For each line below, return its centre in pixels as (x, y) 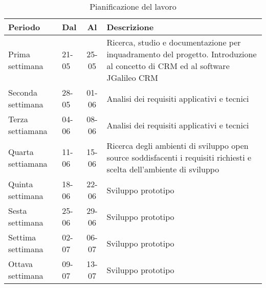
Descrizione (130, 27)
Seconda (23, 92)
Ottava (21, 264)
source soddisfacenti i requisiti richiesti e (179, 157)
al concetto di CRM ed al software (168, 66)
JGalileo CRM (132, 77)
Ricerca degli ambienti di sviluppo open (178, 146)
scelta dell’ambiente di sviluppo (163, 169)
